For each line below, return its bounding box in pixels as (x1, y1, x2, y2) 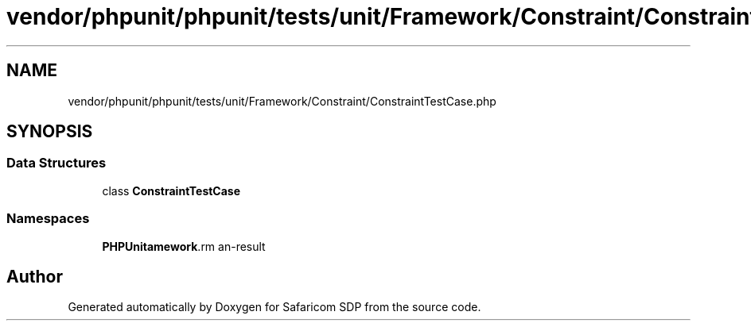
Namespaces (6, 210, 90, 227)
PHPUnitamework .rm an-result (102, 239, 266, 253)
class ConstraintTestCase (102, 183, 241, 198)
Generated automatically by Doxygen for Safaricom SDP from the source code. (68, 300, 481, 314)
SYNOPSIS (6, 121, 93, 142)
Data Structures (6, 155, 107, 171)
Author (6, 266, 63, 287)
